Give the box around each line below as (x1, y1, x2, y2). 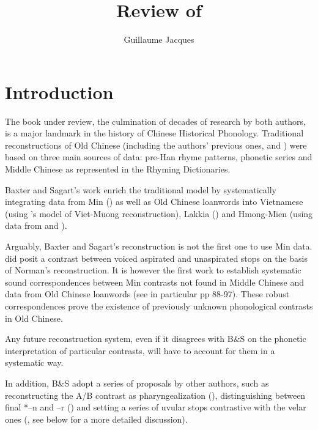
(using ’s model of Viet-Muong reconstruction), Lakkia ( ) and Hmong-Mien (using (5, 207, 313, 220)
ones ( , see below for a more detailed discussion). (5, 412, 188, 425)
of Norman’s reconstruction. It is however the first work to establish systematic (5, 264, 301, 276)
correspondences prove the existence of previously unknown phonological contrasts (5, 299, 313, 312)
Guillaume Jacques (124, 33, 194, 46)
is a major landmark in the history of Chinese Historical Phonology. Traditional (5, 127, 304, 139)
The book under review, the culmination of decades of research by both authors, (5, 114, 306, 127)
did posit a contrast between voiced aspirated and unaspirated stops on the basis (5, 251, 308, 264)
